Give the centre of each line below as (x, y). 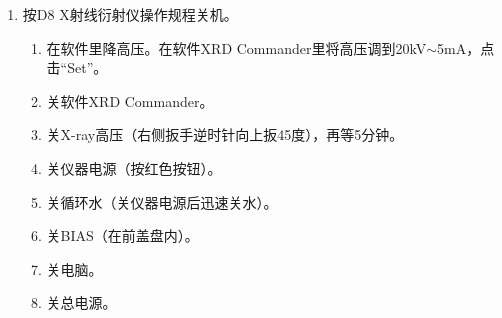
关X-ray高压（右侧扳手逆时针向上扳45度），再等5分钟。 (225, 134)
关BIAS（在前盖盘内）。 (122, 235)
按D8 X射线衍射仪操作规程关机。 (130, 14)
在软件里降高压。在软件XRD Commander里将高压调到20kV (236, 47)
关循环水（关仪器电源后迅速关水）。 (162, 201)
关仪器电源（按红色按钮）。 (134, 167)
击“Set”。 (77, 67)
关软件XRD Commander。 (130, 100)
